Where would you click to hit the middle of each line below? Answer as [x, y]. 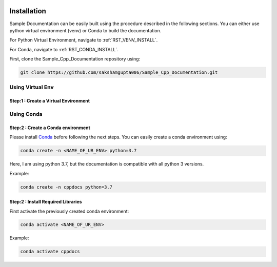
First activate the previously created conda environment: [69, 211]
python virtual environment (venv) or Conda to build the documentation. [85, 30]
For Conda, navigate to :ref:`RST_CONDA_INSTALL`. [64, 49]
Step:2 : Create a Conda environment [50, 128]
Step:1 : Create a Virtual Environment [50, 101]
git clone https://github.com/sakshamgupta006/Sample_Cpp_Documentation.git [119, 73]
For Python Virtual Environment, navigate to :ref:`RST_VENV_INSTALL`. [84, 40]
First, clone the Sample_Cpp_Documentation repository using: [75, 59]
